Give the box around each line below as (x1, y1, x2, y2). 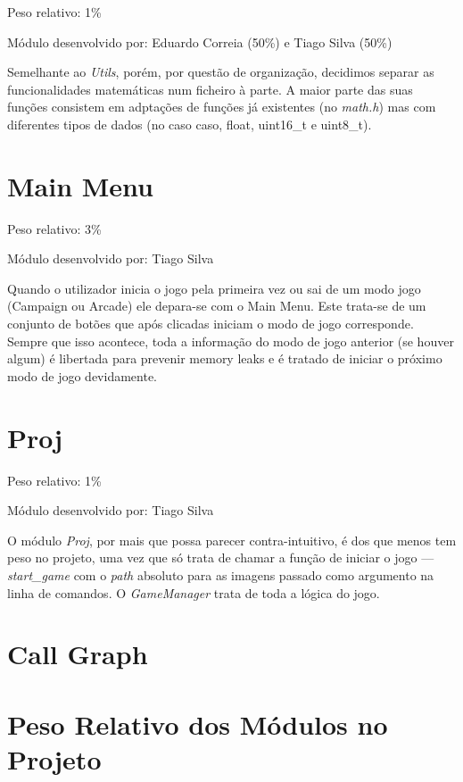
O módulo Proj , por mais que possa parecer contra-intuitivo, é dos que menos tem (7, 530, 457, 549)
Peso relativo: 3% (7, 219, 102, 237)
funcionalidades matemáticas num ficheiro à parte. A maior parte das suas (7, 79, 413, 98)
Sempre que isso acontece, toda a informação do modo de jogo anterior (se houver (7, 331, 454, 350)
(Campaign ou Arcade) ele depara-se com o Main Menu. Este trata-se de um (7, 296, 426, 315)
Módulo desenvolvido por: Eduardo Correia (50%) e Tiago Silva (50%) (7, 32, 393, 51)
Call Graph (7, 636, 148, 672)
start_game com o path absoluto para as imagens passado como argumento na (7, 565, 434, 584)
